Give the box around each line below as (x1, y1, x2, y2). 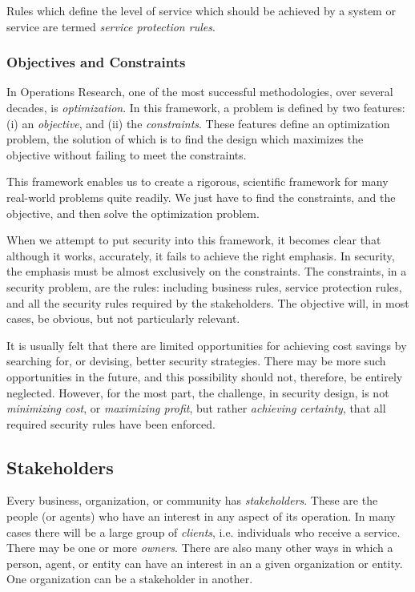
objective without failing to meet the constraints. (6, 146, 247, 163)
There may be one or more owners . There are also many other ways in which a (6, 539, 393, 556)
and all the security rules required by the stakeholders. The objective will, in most (6, 294, 409, 311)
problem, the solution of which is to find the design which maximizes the (6, 131, 364, 147)
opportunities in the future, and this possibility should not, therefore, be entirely (6, 368, 403, 385)
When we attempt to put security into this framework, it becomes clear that (6, 232, 381, 248)
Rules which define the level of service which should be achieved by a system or (6, 2, 396, 18)
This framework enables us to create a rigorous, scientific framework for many (6, 173, 389, 190)
